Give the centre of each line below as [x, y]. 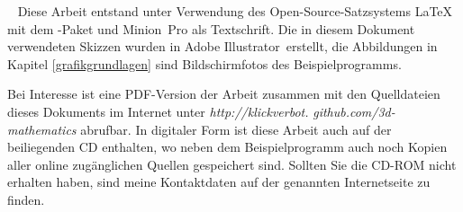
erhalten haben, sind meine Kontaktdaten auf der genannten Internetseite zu [219, 182]
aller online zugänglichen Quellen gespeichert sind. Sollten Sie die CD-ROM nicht [232, 164]
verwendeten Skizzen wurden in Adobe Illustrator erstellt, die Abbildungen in [222, 46]
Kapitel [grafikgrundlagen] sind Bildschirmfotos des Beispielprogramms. [204, 63]
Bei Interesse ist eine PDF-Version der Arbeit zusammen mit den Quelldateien [224, 94]
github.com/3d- [354, 111]
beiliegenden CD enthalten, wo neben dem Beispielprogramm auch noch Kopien [227, 147]
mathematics [42, 129]
